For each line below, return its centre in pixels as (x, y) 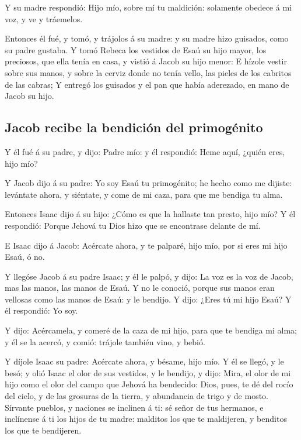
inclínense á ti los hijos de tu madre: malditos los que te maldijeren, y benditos (146, 419)
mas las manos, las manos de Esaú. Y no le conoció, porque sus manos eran (140, 288)
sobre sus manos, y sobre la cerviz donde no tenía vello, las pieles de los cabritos (148, 72)
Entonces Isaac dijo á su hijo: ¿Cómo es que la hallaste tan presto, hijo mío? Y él (150, 214)
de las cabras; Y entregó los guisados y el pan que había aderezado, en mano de (147, 84)
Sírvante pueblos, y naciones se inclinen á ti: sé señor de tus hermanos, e (134, 407)
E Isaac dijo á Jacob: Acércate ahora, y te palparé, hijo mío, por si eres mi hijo (146, 245)
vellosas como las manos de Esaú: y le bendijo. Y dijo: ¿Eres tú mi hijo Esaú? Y (148, 299)
